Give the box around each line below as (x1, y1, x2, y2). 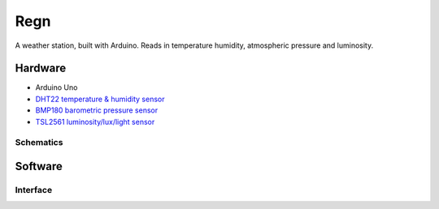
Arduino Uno (35, 83, 78, 92)
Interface (15, 184, 53, 195)
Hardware (15, 62, 67, 75)
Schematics (15, 137, 63, 148)
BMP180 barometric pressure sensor (35, 105, 159, 115)
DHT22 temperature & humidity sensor (35, 94, 165, 104)
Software (15, 160, 63, 173)
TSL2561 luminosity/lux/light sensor (35, 117, 155, 126)
